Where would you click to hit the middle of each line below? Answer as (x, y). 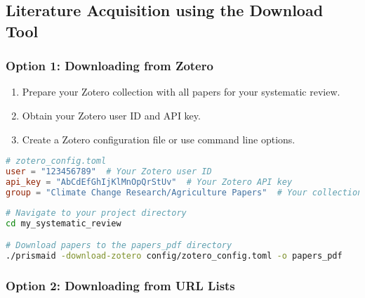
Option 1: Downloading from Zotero (109, 66)
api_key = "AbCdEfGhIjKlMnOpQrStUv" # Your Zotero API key (149, 182)
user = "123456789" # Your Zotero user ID (109, 172)
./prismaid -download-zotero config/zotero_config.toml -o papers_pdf (174, 255)
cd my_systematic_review (64, 223)
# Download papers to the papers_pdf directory (119, 246)
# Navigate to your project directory (96, 213)
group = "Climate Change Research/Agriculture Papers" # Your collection (184, 192)
